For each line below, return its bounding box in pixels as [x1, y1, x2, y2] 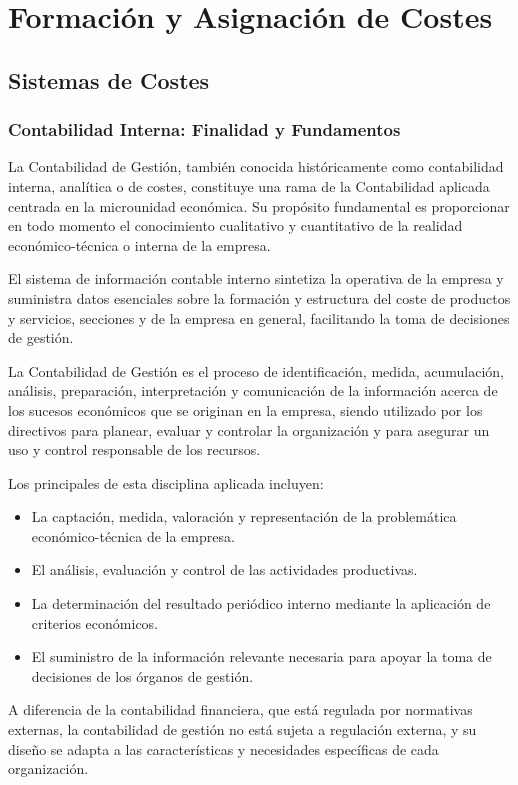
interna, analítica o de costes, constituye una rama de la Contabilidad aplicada [8, 175, 490, 196]
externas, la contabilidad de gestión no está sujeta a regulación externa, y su [8, 719, 477, 740]
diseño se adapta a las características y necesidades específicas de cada [8, 738, 439, 759]
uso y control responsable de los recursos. [8, 439, 261, 460]
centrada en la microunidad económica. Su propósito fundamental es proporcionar [8, 195, 510, 216]
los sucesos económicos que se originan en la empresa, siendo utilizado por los [8, 399, 483, 420]
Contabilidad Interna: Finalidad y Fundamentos [8, 117, 401, 142]
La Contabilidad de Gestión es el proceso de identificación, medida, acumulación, [8, 360, 505, 381]
